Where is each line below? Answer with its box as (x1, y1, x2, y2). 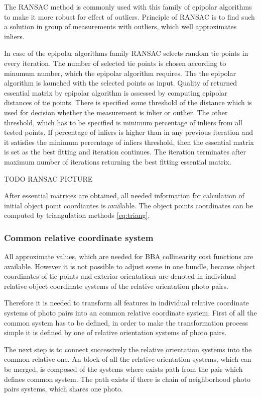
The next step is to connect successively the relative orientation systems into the (4, 344, 252, 354)
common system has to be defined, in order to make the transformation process (4, 317, 248, 328)
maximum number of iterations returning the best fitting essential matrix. (4, 156, 231, 167)
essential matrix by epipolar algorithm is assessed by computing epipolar (4, 87, 227, 98)
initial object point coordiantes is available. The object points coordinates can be (4, 200, 253, 210)
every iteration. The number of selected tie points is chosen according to (4, 57, 226, 68)
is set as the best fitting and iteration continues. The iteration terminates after (4, 146, 246, 157)
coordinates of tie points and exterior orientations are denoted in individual (4, 271, 236, 281)
